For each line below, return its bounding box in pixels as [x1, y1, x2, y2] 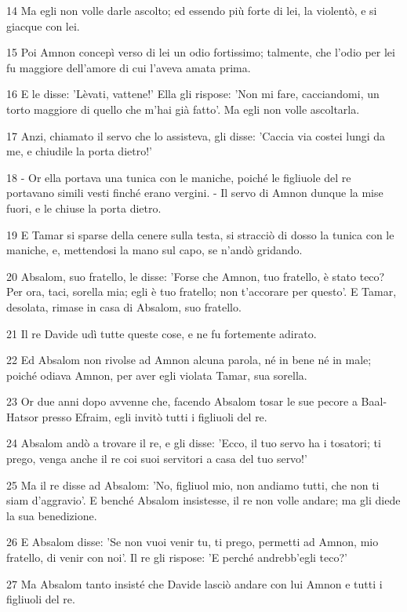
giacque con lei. [6, 17, 80, 34]
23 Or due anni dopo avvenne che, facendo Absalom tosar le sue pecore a [6, 393, 358, 410]
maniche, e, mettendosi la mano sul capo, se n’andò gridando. [6, 242, 303, 258]
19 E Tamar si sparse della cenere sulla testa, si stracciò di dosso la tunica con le [6, 226, 394, 242]
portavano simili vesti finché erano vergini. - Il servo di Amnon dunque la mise [6, 184, 383, 201]
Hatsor [6, 408, 38, 424]
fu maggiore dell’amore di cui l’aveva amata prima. [6, 59, 251, 75]
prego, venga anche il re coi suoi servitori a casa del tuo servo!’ [6, 450, 307, 467]
